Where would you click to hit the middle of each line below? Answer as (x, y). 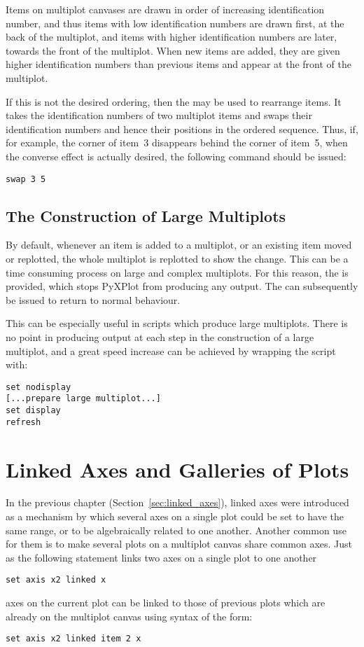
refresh (23, 422)
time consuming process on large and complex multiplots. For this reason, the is (177, 272)
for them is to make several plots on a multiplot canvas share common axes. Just (179, 544)
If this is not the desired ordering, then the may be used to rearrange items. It (174, 101)
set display (33, 411)
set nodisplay (38, 387)
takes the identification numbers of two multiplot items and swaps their (159, 115)
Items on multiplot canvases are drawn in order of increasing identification (165, 9)
